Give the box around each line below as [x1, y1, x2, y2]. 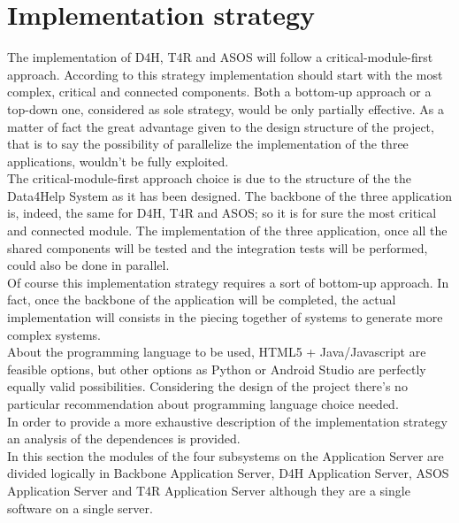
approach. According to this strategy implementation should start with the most [7, 65, 443, 83]
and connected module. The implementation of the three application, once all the [7, 221, 448, 240]
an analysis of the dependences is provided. [7, 429, 241, 448]
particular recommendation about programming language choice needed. [7, 395, 399, 412]
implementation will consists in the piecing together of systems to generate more [7, 308, 443, 327]
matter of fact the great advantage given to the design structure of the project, [7, 117, 434, 135]
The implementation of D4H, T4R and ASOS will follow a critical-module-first [7, 48, 433, 66]
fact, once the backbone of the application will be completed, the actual [7, 290, 396, 309]
